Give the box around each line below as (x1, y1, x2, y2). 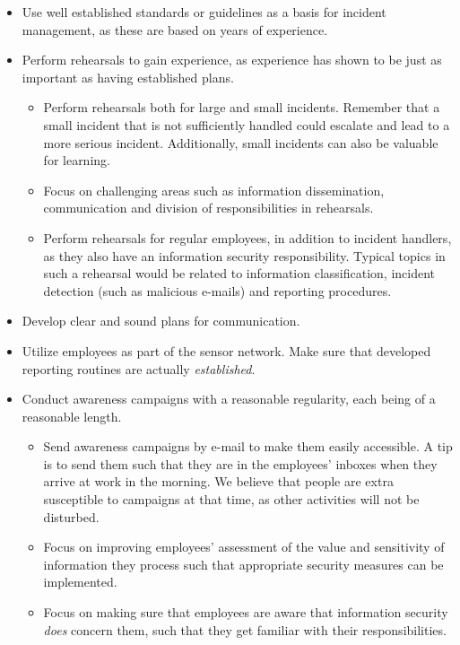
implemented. (43, 572, 117, 591)
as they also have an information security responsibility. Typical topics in (43, 246, 446, 265)
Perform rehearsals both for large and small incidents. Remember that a (43, 98, 440, 117)
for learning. (43, 151, 110, 170)
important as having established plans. (22, 67, 234, 86)
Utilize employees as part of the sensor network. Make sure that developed (22, 341, 431, 360)
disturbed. (43, 507, 100, 526)
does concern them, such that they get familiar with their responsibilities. (43, 620, 447, 639)
